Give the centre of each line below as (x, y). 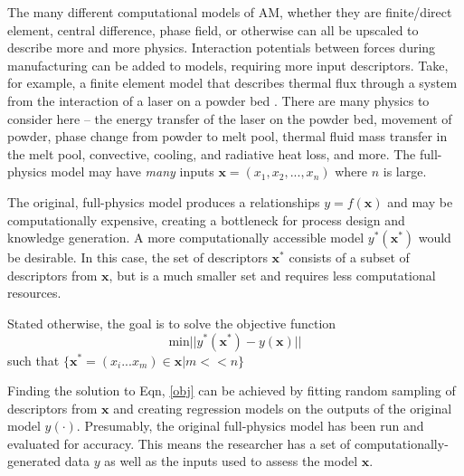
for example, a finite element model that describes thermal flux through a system (232, 83)
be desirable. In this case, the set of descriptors (137, 257)
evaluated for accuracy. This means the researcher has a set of (179, 443)
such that (33, 360)
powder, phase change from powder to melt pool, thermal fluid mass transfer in (227, 136)
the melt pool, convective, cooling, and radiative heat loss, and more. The (212, 153)
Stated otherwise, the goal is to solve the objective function (172, 323)
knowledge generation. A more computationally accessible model (186, 238)
